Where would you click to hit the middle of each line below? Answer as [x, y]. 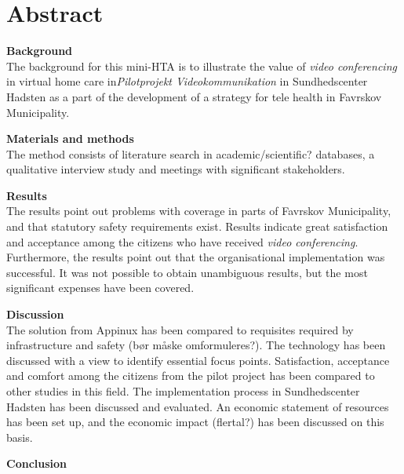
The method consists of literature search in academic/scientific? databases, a [191, 153]
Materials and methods [70, 139]
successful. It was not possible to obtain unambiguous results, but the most [187, 272]
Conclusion [37, 463]
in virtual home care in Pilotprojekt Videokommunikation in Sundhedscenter [187, 81]
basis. [20, 437]
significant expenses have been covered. [100, 288]
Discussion [35, 314]
